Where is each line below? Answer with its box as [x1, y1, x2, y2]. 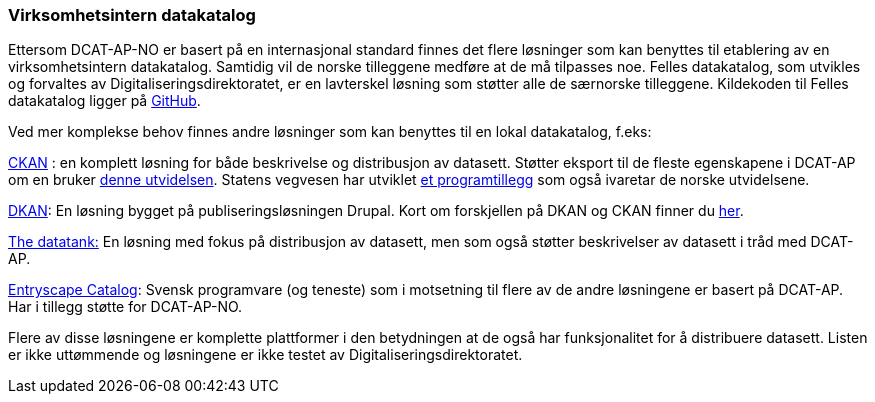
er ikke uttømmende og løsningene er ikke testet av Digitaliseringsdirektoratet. [8, 346, 523, 364]
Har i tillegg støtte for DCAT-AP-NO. [8, 298, 243, 316]
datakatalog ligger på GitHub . [8, 92, 201, 110]
